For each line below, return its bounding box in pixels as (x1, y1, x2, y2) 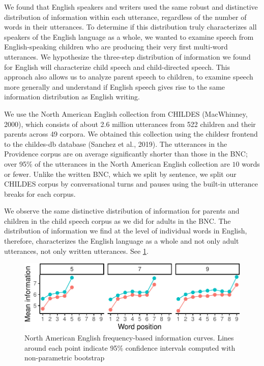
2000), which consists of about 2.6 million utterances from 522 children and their (4, 118, 256, 129)
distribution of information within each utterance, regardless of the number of (4, 11, 247, 22)
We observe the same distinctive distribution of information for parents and (4, 205, 240, 216)
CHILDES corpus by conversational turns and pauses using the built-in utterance (4, 178, 258, 189)
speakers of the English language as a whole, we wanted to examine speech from (4, 31, 254, 42)
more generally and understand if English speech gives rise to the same (4, 81, 225, 92)
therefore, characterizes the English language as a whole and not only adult (4, 236, 239, 246)
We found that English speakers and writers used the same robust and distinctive (4, 2, 258, 12)
